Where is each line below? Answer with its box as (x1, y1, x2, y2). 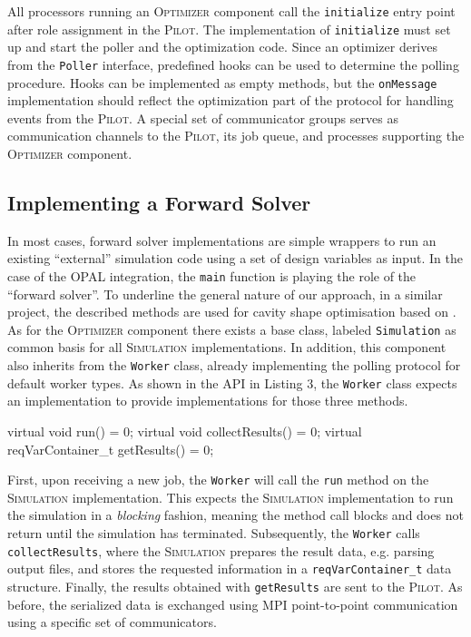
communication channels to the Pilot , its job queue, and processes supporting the (7, 126, 465, 145)
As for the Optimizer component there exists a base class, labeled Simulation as (7, 319, 456, 338)
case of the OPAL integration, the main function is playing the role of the (7, 266, 417, 285)
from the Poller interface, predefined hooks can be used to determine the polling (7, 54, 459, 73)
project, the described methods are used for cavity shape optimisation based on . (7, 302, 456, 321)
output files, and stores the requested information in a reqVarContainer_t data (7, 559, 452, 578)
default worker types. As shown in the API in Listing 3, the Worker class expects (7, 373, 457, 392)
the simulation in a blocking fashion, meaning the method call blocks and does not (7, 505, 464, 524)
